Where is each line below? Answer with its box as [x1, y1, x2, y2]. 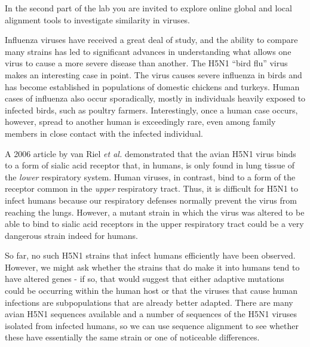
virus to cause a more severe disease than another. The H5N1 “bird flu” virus [5, 57, 288, 69]
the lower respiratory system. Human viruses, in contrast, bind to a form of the [5, 170, 296, 183]
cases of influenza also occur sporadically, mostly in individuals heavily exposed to [5, 92, 306, 105]
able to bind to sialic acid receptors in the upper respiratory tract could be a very [5, 217, 304, 230]
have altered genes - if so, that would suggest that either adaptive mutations [5, 272, 284, 285]
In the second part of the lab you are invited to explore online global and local [5, 2, 292, 14]
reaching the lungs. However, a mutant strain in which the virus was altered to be [5, 205, 305, 218]
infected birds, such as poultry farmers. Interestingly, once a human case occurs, [5, 103, 298, 116]
